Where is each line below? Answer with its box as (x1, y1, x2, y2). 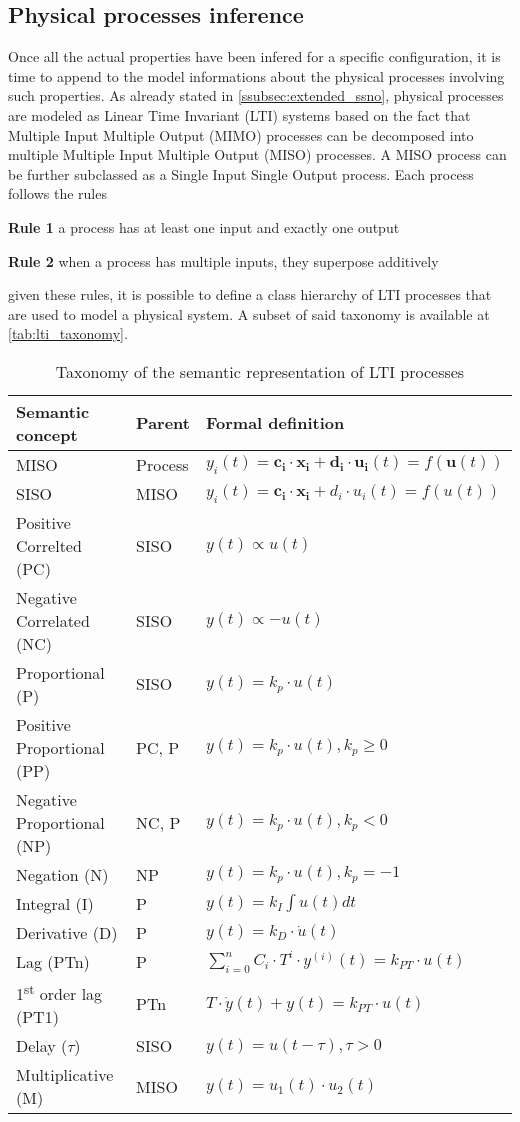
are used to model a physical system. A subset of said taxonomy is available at (8, 303, 490, 324)
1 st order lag (16, 978, 103, 1006)
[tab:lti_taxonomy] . (8, 323, 128, 344)
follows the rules (8, 183, 107, 204)
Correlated (16, 608, 90, 632)
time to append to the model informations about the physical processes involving (8, 65, 505, 86)
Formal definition (205, 411, 345, 435)
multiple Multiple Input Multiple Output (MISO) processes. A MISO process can (8, 144, 507, 165)
